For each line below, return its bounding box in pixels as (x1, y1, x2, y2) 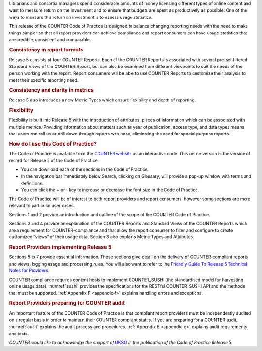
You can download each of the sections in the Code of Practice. (21, 167, 149, 172)
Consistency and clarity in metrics (9, 86, 94, 93)
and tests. (9, 331, 29, 336)
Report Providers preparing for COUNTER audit (9, 300, 125, 307)
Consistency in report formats (9, 46, 83, 53)
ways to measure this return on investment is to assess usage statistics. (9, 14, 153, 20)
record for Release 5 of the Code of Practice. (9, 158, 99, 164)
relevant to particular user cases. (9, 202, 75, 208)
